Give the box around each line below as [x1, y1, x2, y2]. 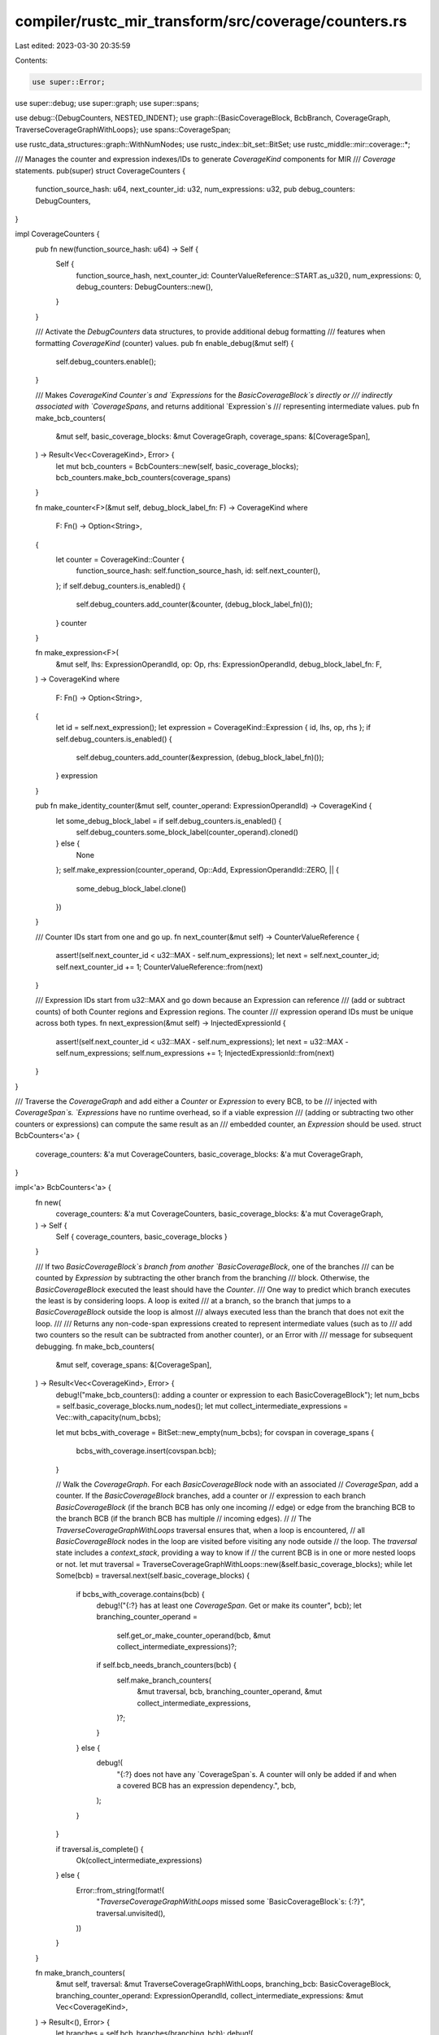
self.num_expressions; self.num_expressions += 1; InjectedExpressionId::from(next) [55, 1048, 335, 1057]
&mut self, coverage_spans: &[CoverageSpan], [55, 1359, 212, 1369]
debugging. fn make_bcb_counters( [35, 1341, 154, 1351]
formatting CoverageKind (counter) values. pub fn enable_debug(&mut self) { [35, 338, 294, 348]
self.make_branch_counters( [116, 1675, 211, 1685]
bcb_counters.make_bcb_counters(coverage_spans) [55, 473, 231, 483]
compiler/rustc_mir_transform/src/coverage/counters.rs [15, 12, 407, 30]
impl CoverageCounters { [15, 229, 100, 239]
